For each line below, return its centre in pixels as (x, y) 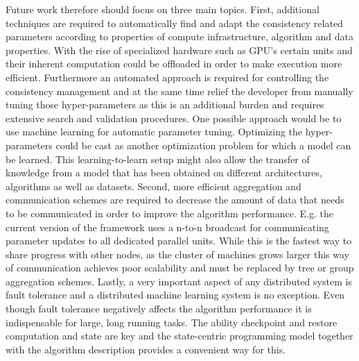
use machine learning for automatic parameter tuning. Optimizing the (154, 132)
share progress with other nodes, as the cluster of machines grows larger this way (178, 254)
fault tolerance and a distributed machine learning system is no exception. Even (175, 295)
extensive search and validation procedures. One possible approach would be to (174, 118)
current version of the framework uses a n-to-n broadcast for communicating (167, 227)
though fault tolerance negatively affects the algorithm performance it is (159, 309)
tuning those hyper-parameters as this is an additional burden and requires (165, 104)
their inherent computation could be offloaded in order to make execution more (174, 64)
